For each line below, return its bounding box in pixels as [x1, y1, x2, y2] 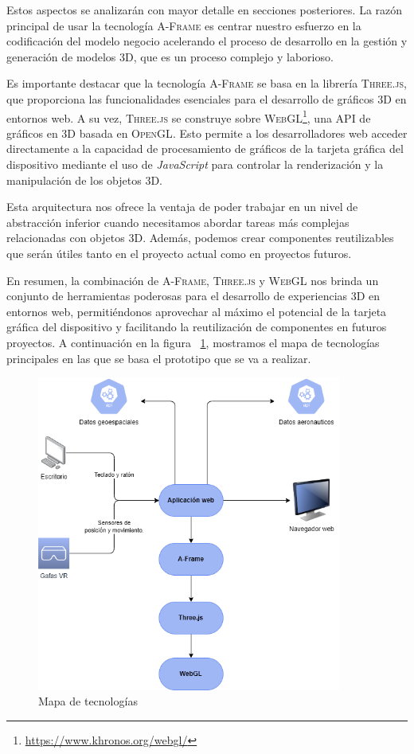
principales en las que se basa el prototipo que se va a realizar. [6, 350, 311, 366]
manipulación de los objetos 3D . [6, 171, 162, 188]
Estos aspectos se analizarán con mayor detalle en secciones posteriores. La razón [6, 2, 403, 18]
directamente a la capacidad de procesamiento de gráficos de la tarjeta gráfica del [6, 140, 404, 157]
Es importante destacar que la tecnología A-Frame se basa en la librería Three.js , [6, 75, 407, 92]
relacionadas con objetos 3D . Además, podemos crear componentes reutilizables [6, 229, 394, 246]
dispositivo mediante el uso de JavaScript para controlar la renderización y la [6, 156, 384, 172]
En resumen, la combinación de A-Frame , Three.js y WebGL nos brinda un [6, 272, 379, 288]
